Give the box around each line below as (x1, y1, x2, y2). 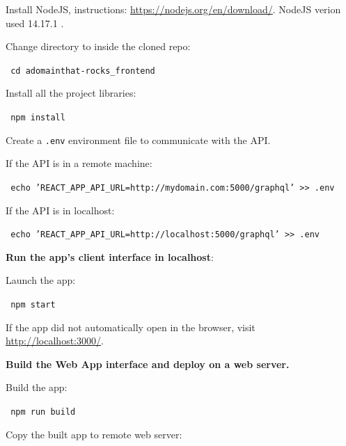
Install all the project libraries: (6, 86, 136, 100)
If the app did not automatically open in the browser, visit (6, 319, 255, 334)
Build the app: (6, 380, 68, 395)
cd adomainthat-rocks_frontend (10, 65, 155, 76)
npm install (10, 113, 65, 123)
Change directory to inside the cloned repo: (6, 39, 191, 54)
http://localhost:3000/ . (6, 333, 104, 348)
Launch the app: (6, 273, 76, 287)
